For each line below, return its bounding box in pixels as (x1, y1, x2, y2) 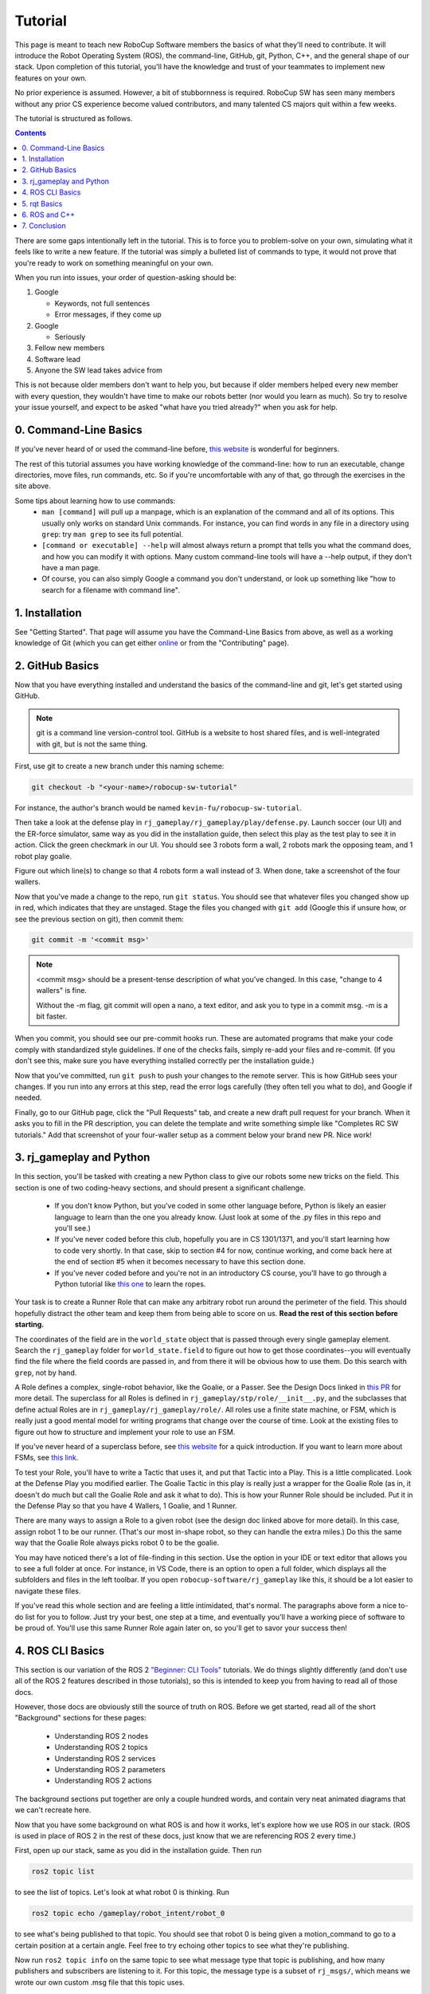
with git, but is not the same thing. (36, 739, 148, 749)
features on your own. (14, 73, 88, 83)
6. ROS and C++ (21, 210, 76, 219)
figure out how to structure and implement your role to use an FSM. (14, 1427, 236, 1436)
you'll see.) (54, 1224, 92, 1233)
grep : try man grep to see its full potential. (41, 529, 183, 538)
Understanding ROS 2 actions (54, 1775, 152, 1786)
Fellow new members (34, 343, 105, 353)
